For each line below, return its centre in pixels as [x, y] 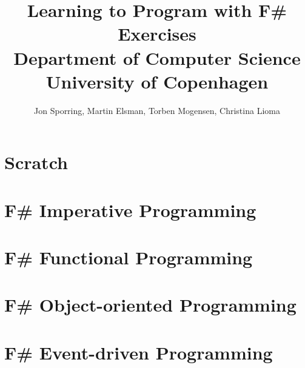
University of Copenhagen [157, 81]
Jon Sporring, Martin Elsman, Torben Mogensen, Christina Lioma [157, 110]
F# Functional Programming [129, 257]
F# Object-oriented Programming [150, 305]
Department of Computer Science [157, 57]
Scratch [36, 162]
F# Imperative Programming [130, 209]
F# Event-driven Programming [139, 352]
